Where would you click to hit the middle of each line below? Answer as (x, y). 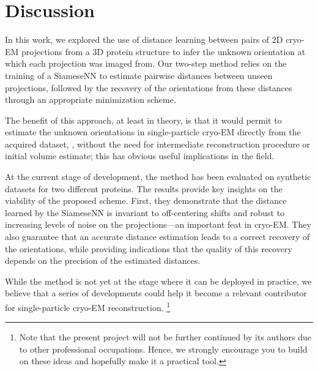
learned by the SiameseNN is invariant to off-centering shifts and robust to (145, 212)
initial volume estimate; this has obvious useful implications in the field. (140, 156)
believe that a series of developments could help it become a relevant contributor (156, 293)
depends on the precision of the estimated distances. (103, 260)
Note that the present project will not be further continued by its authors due (165, 337)
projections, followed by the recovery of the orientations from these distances (149, 87)
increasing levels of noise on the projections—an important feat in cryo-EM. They (158, 224)
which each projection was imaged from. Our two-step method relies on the (146, 63)
